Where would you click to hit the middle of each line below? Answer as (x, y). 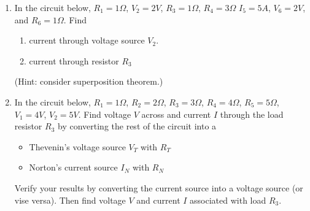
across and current (176, 114)
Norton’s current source (73, 167)
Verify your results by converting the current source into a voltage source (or (159, 187)
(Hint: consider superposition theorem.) (89, 81)
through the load (252, 114)
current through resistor (74, 60)
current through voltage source (87, 40)
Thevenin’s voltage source (77, 146)
